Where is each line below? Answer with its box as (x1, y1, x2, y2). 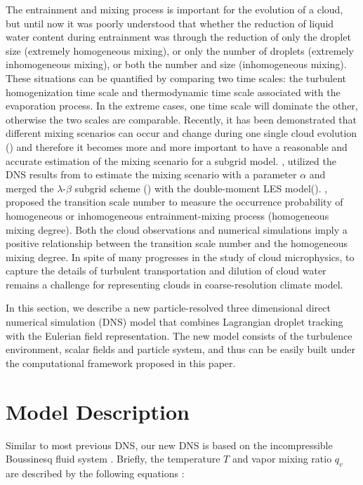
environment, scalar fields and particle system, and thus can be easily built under (6, 342, 356, 357)
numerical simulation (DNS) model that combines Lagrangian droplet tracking (6, 314, 343, 329)
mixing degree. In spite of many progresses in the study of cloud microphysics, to (6, 249, 355, 264)
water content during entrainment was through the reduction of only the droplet (6, 29, 351, 44)
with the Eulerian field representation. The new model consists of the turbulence (6, 328, 352, 343)
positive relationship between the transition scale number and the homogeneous (6, 236, 348, 251)
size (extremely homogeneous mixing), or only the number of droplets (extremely (6, 43, 354, 58)
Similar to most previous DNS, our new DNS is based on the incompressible (6, 437, 333, 452)
